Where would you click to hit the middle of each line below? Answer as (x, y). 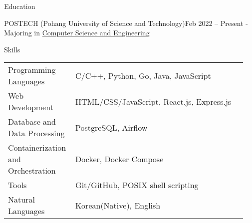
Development (31, 107)
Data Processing (36, 133)
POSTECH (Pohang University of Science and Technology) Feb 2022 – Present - (126, 23)
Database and (32, 122)
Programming (32, 70)
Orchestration (32, 171)
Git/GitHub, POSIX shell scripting (137, 185)
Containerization (37, 148)
